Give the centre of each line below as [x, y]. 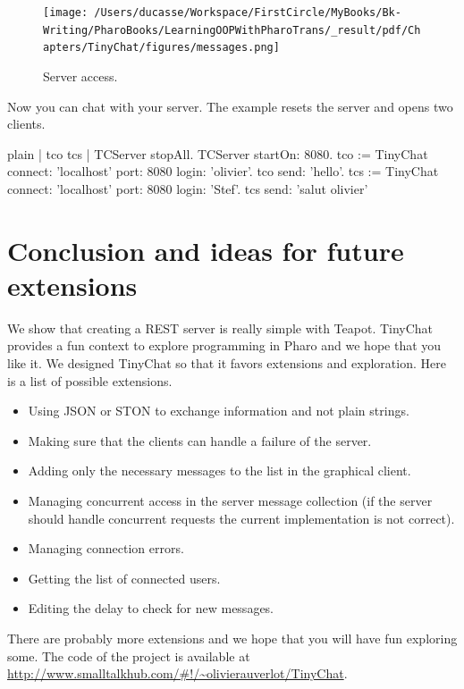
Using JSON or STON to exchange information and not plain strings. [219, 411]
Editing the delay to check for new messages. [151, 608]
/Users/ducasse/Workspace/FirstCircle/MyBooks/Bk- [248, 13]
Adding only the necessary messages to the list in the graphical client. [219, 471]
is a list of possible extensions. [90, 380]
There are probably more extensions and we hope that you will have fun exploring [232, 638]
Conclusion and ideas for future [206, 250]
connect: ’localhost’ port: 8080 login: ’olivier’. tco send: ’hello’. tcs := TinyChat [223, 171]
